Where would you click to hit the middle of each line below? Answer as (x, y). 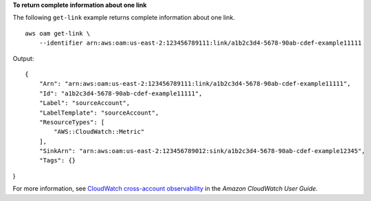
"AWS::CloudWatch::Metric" (99, 132)
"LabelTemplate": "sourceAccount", (99, 113)
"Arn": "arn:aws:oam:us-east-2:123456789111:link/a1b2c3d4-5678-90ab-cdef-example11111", (195, 84)
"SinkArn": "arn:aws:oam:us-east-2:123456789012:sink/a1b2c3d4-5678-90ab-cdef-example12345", (202, 151)
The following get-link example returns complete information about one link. (124, 18)
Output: (23, 58)
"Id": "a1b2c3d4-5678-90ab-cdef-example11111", (121, 93)
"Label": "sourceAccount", (85, 103)
